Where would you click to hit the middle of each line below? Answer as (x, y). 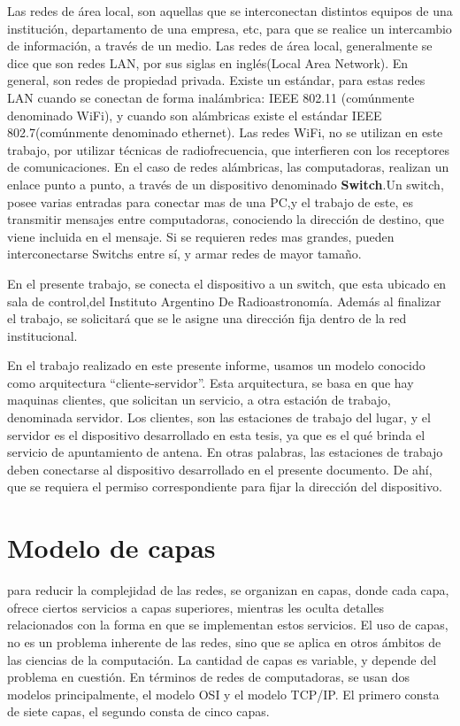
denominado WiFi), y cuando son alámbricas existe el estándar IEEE (195, 115)
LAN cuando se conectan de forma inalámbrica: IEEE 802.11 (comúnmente (211, 97)
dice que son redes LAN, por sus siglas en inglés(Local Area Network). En (208, 62)
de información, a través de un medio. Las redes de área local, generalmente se (220, 46)
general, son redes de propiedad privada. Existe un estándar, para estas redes (216, 80)
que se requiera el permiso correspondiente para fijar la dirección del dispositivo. (225, 487)
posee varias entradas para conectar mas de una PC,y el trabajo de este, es (210, 201)
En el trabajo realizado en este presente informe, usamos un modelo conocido (216, 365)
